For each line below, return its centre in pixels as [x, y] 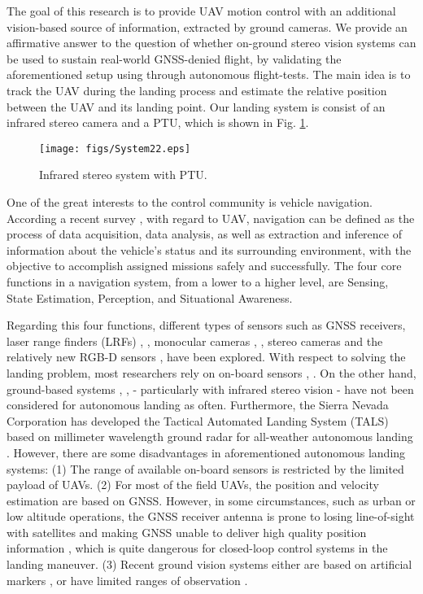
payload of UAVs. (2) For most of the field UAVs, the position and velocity [193, 485]
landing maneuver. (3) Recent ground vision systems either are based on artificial [209, 564]
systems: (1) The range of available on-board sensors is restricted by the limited [205, 468]
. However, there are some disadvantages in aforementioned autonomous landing [206, 452]
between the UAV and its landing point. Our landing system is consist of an [196, 106]
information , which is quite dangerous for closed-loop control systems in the [197, 548]
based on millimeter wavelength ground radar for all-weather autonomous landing [210, 437]
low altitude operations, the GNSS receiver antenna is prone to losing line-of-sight [211, 516]
